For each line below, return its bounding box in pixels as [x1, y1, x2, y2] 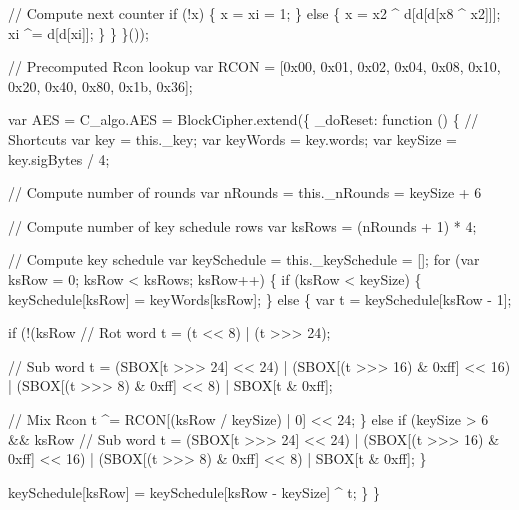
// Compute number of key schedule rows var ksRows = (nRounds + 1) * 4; [8, 215, 477, 236]
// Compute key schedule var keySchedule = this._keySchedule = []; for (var [8, 249, 480, 270]
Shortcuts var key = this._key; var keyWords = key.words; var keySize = [8, 128, 457, 149]
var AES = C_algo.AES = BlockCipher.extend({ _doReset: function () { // [8, 109, 479, 130]
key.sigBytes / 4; [8, 148, 110, 169]
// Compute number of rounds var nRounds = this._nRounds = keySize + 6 [8, 182, 482, 203]
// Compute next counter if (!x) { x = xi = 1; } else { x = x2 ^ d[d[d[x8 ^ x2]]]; [8, 3, 501, 23]
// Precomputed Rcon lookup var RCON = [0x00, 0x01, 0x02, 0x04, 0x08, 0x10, [8, 56, 501, 77]
